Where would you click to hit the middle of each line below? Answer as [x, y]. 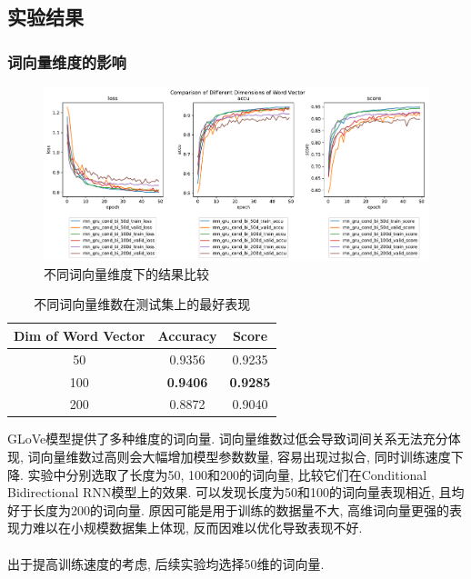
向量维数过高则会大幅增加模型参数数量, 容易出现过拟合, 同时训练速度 [246, 457]
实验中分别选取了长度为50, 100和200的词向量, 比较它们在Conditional [227, 474]
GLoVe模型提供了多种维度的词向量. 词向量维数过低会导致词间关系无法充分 [228, 439]
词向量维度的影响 [67, 61]
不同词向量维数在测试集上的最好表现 [142, 304]
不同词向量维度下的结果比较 [126, 273]
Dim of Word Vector [80, 335]
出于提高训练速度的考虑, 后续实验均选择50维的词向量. [166, 563]
